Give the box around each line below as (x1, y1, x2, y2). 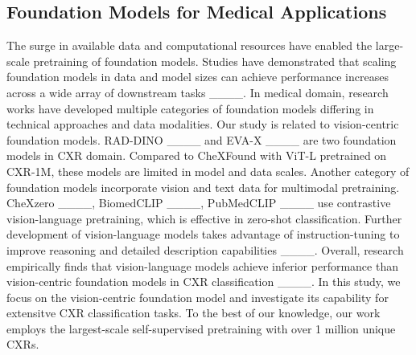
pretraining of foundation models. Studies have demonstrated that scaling (33, 52, 397, 69)
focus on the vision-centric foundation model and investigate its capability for (6, 288, 389, 305)
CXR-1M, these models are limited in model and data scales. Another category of (6, 162, 410, 179)
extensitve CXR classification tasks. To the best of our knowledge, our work (6, 304, 381, 321)
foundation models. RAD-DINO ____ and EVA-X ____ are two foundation (6, 131, 397, 148)
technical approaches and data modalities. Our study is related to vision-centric (6, 116, 399, 133)
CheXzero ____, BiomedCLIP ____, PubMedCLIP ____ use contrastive (6, 194, 391, 211)
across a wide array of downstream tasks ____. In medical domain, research (6, 84, 389, 100)
